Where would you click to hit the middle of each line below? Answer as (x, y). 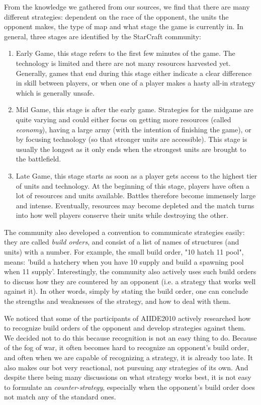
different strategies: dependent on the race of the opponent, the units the (116, 16)
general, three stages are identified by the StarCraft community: (103, 36)
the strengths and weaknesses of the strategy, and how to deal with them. (117, 301)
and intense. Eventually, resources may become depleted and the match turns (135, 205)
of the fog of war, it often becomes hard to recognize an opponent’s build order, (127, 347)
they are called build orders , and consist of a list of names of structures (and (122, 242)
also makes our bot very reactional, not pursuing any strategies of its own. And (126, 367)
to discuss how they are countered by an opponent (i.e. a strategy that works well (130, 281)
